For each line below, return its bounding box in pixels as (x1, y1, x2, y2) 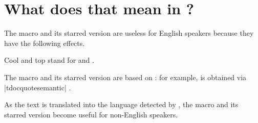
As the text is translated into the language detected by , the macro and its (4, 99, 239, 110)
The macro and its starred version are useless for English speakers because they (4, 28, 254, 38)
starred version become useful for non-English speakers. (4, 109, 178, 119)
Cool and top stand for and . (4, 55, 94, 65)
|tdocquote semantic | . (4, 82, 71, 92)
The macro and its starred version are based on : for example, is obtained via (4, 71, 247, 82)
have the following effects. (4, 37, 85, 48)
